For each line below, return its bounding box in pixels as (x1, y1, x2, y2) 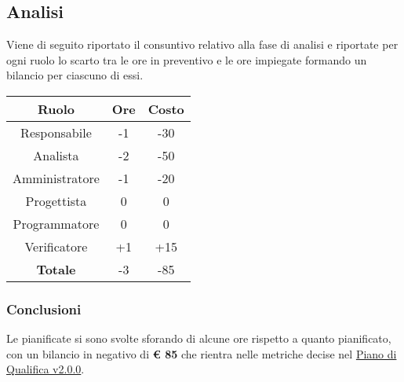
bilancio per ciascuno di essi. (6, 67, 144, 83)
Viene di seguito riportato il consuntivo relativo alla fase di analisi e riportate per (6, 36, 399, 53)
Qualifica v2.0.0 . (6, 361, 85, 377)
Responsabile (20, 123, 92, 141)
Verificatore (24, 237, 88, 255)
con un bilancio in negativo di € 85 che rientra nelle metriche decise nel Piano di (6, 345, 397, 362)
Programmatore (13, 214, 100, 233)
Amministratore (13, 168, 100, 187)
